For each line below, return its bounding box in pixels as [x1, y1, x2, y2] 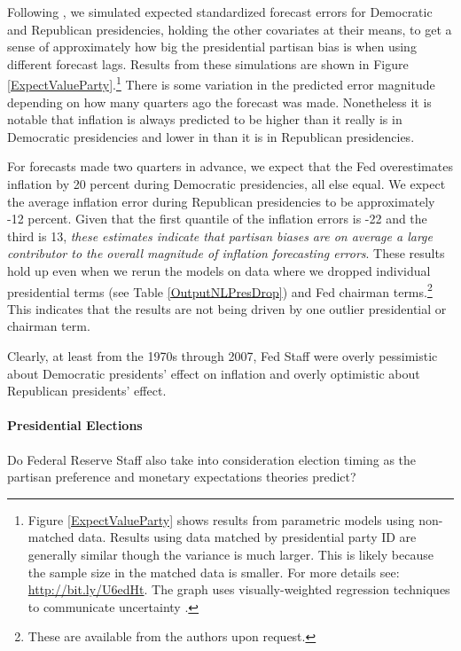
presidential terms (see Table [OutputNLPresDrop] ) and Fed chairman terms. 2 [7, 279, 433, 301]
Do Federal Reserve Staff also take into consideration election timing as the [7, 450, 417, 468]
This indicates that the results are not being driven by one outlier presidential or [7, 299, 447, 318]
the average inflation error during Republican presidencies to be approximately [7, 192, 435, 210]
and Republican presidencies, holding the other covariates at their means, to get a [7, 20, 452, 38]
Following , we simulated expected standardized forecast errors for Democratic [7, 3, 433, 20]
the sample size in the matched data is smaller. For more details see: [27, 562, 400, 581]
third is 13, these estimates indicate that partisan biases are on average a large [7, 226, 433, 245]
